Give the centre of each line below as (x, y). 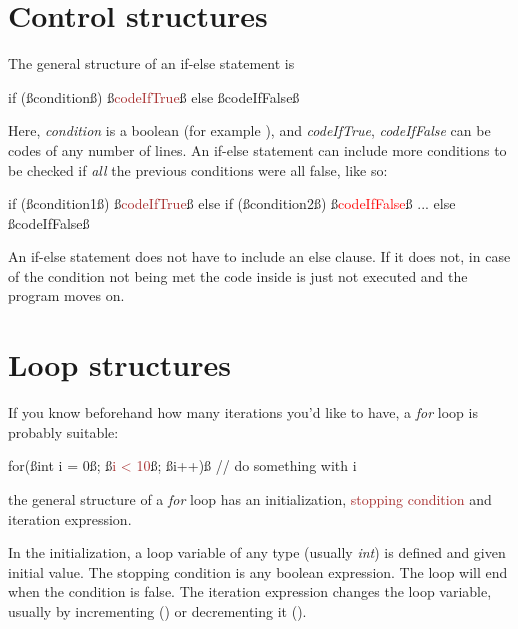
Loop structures (119, 364)
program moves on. (66, 295)
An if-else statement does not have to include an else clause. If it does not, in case (259, 256)
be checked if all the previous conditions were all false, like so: (198, 169)
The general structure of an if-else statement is (151, 63)
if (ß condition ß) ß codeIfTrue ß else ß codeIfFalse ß (154, 96)
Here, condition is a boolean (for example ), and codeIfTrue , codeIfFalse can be (249, 130)
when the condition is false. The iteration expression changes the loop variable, (250, 591)
